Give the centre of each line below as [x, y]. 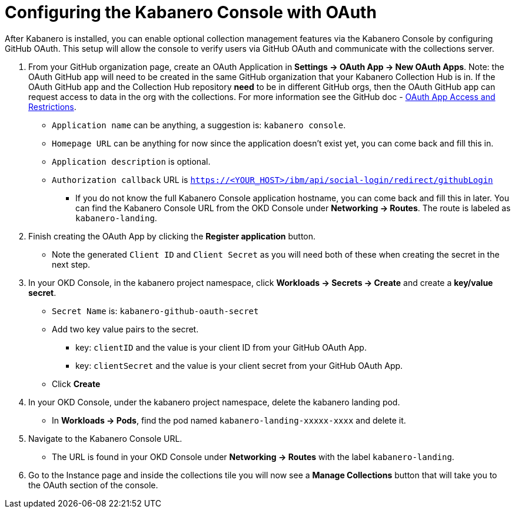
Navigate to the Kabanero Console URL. [105, 438]
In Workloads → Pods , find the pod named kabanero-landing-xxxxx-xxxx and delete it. [229, 420]
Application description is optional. [131, 161]
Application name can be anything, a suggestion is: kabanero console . [199, 125]
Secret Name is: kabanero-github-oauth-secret [155, 311]
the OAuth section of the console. [93, 485]
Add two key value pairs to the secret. [125, 329]
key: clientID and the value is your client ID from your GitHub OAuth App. [221, 347]
